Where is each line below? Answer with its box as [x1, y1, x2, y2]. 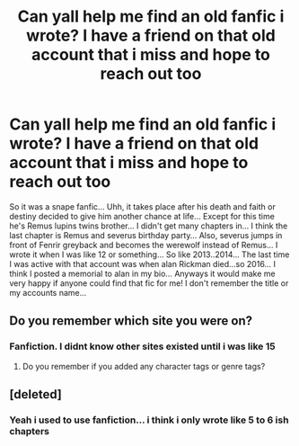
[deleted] [9, 387, 63, 402]
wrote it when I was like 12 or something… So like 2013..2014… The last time [9, 249, 290, 260]
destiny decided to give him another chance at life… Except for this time [9, 210, 276, 221]
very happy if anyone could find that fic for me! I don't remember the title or [9, 277, 289, 289]
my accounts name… [9, 287, 87, 298]
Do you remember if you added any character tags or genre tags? [22, 361, 266, 371]
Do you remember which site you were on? [9, 313, 253, 329]
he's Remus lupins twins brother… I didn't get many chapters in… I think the [9, 220, 288, 231]
